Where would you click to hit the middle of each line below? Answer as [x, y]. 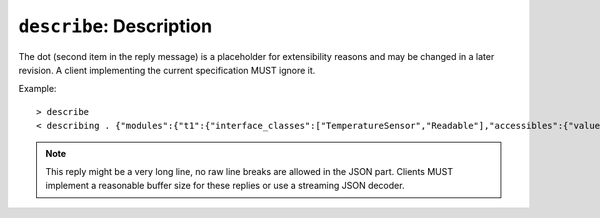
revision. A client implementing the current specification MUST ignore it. [167, 70]
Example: [37, 89]
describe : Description [115, 26]
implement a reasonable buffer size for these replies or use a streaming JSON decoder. [225, 186]
